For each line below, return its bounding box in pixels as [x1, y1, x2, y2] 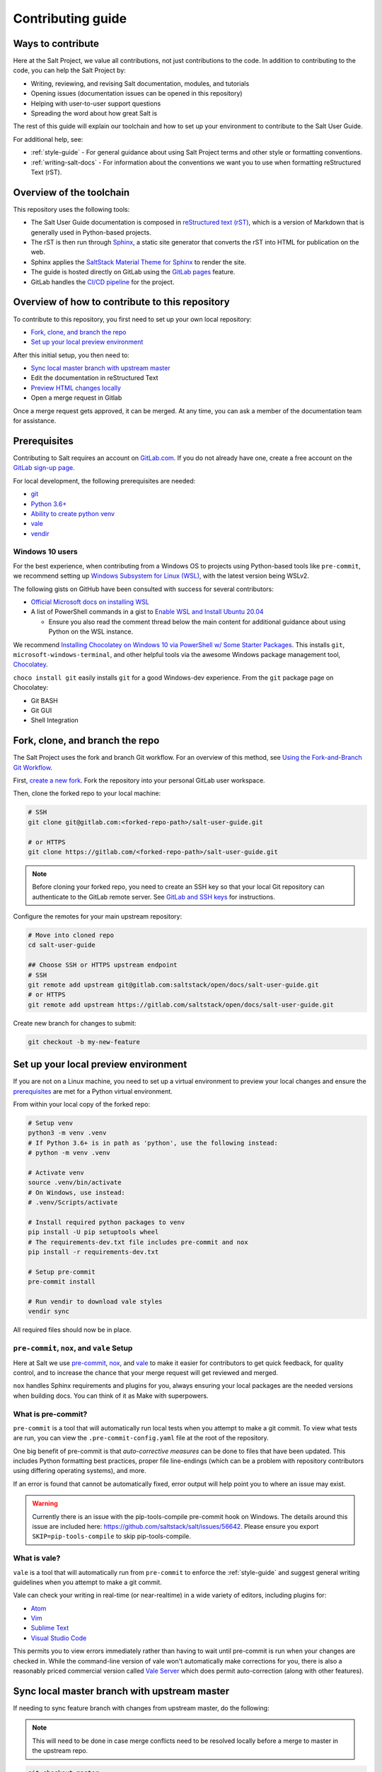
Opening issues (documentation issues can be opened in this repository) [30, 89, 243, 98]
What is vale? [13, 1553, 61, 1563]
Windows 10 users [13, 546, 78, 556]
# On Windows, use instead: [28, 1188, 125, 1196]
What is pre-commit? [13, 1409, 88, 1419]
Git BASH [30, 696, 58, 705]
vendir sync [28, 1308, 70, 1316]
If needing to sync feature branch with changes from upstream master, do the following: [13, 1703, 270, 1712]
